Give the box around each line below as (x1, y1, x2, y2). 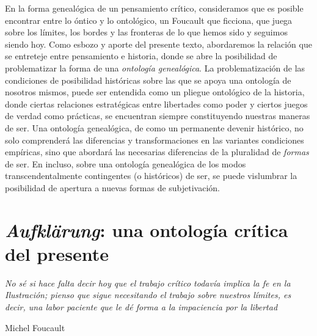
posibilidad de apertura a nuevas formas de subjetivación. (5, 181, 220, 194)
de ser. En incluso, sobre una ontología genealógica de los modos (5, 157, 246, 170)
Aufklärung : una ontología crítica (5, 217, 288, 243)
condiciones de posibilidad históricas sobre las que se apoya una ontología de (5, 73, 291, 86)
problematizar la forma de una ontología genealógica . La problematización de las (5, 61, 305, 74)
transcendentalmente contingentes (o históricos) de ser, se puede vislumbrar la (5, 169, 297, 182)
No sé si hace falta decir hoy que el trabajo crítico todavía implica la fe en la (5, 276, 291, 289)
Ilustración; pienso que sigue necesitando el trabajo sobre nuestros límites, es (5, 288, 291, 301)
